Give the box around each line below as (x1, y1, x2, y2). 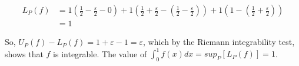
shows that (5, 47, 44, 60)
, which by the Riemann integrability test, (143, 36, 295, 48)
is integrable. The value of (53, 47, 147, 60)
